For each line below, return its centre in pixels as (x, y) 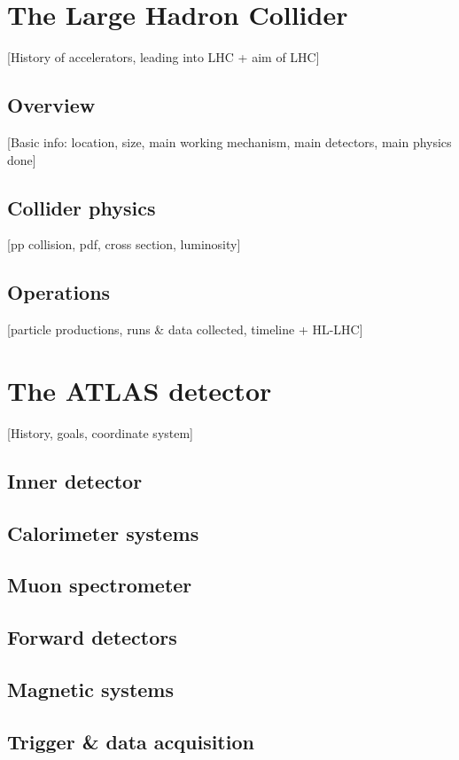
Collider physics (82, 207)
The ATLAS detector (140, 390)
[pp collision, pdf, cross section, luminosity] (124, 244)
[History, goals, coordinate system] (100, 432)
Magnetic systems (91, 689)
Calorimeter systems (103, 533)
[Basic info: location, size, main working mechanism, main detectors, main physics (229, 141)
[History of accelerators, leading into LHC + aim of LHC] (163, 57)
